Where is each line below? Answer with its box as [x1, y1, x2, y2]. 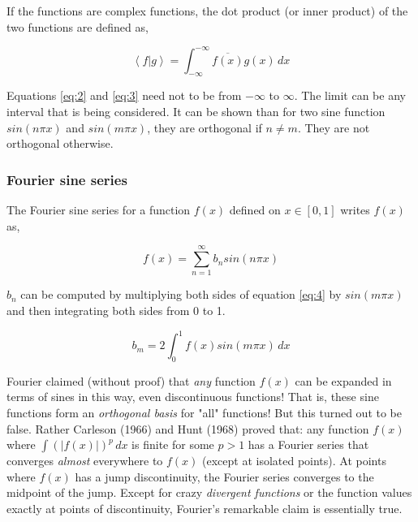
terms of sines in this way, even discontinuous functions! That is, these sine [6, 388, 379, 405]
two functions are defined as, [6, 18, 149, 35]
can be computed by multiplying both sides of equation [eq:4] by [20, 286, 342, 303]
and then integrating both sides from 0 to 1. [6, 301, 226, 318]
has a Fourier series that [248, 436, 369, 453]
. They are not [297, 119, 370, 136]
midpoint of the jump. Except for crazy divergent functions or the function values [6, 484, 412, 501]
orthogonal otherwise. [6, 135, 114, 152]
